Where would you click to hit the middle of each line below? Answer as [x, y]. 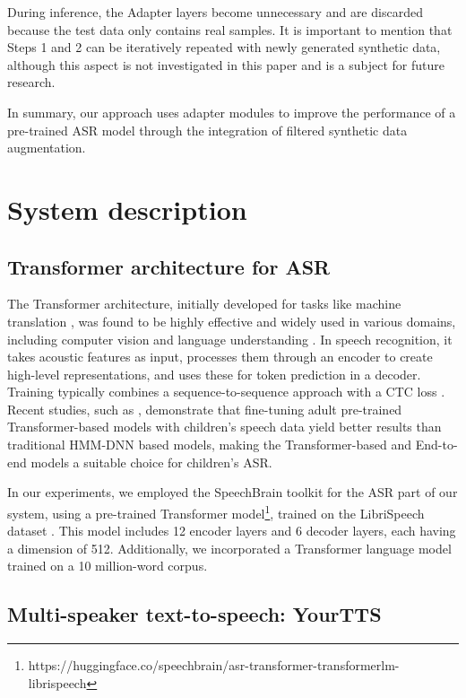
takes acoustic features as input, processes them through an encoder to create [220, 357]
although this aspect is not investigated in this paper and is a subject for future [226, 64]
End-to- [436, 445]
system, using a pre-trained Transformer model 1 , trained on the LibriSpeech [216, 511]
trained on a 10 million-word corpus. [108, 566]
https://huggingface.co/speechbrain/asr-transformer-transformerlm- [214, 665]
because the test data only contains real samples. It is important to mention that [230, 29]
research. [31, 82]
